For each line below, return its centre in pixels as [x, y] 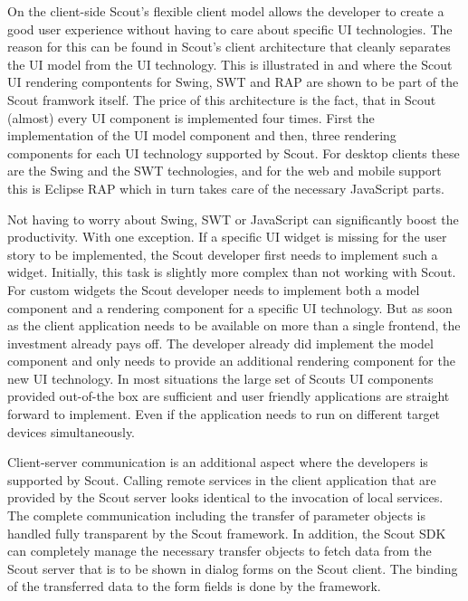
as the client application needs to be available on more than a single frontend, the [234, 325]
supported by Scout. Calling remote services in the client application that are [222, 479]
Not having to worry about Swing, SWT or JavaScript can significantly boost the [233, 219]
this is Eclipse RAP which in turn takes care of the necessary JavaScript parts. [226, 188]
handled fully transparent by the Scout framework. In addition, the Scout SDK [227, 533]
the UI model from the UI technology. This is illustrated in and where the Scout [230, 64]
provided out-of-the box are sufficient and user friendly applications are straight [229, 396]
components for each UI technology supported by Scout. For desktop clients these [234, 153]
